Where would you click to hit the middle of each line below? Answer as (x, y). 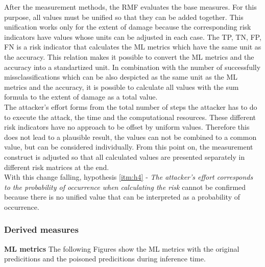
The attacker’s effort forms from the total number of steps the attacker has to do (131, 106)
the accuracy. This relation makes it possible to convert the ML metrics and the (129, 56)
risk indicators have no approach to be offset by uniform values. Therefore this (127, 127)
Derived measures (41, 229)
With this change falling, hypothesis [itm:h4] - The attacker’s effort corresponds (129, 177)
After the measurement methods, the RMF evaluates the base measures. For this (130, 7)
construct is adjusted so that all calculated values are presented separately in (125, 156)
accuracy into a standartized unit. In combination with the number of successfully (132, 67)
